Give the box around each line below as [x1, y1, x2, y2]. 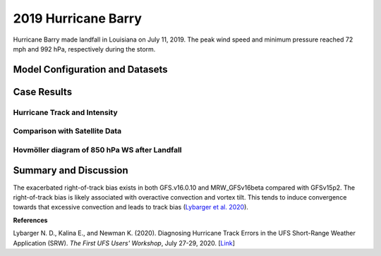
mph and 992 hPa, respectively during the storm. [13, 44, 156, 53]
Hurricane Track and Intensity [13, 107, 118, 117]
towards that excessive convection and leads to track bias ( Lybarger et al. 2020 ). [13, 203, 248, 212]
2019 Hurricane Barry [13, 11, 143, 26]
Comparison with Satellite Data [13, 126, 122, 136]
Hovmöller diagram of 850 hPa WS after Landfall [13, 145, 183, 154]
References [13, 216, 48, 224]
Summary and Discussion [13, 164, 128, 176]
